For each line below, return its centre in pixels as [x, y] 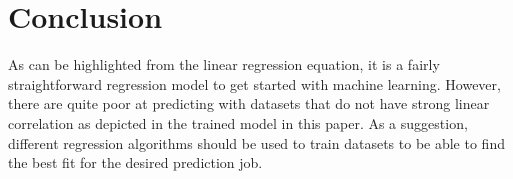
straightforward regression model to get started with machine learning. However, [254, 83]
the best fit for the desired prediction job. [135, 162]
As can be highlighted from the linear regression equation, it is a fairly [224, 64]
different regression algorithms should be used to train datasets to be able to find [256, 142]
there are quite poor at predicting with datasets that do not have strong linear [249, 103]
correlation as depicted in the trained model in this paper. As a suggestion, [238, 122]
